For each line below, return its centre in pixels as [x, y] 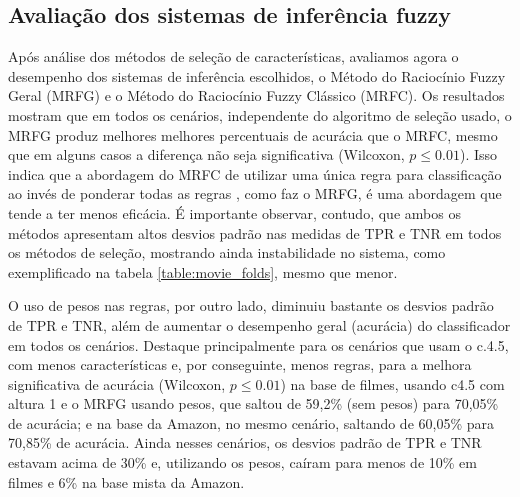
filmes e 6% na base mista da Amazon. [126, 481]
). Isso [478, 154]
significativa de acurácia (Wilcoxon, [117, 383]
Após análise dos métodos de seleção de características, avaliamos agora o [233, 56]
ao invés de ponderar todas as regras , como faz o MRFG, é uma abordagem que [255, 193]
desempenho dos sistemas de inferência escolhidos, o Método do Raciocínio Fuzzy [257, 75]
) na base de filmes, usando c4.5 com [392, 383]
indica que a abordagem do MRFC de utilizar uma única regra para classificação [255, 173]
